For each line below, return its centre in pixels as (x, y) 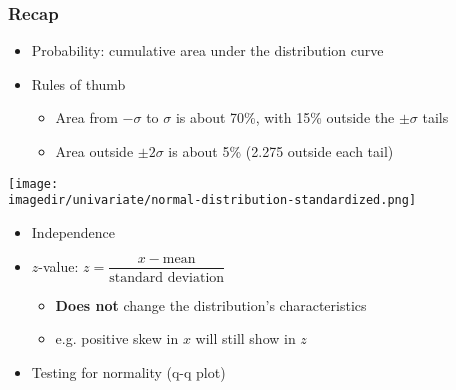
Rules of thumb (78, 83)
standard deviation (167, 277)
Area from (86, 117)
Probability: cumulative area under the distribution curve (207, 50)
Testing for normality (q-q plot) (128, 371)
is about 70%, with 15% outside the (285, 117)
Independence (73, 231)
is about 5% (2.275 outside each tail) (281, 151)
